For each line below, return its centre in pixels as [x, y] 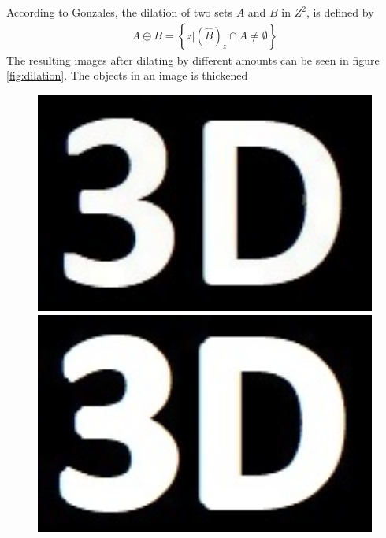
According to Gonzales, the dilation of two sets [119, 12]
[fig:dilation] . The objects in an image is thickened [127, 75]
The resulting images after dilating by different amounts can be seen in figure [193, 59]
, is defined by [340, 12]
